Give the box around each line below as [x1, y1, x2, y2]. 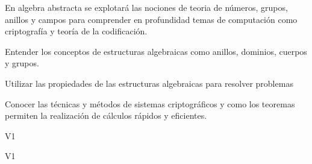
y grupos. [5, 57, 39, 69]
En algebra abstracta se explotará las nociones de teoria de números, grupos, [5, 1, 288, 13]
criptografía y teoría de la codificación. [5, 25, 148, 37]
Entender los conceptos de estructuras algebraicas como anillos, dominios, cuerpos [5, 45, 307, 57]
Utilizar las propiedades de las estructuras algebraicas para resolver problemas [5, 77, 293, 89]
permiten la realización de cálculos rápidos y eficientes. [5, 109, 207, 122]
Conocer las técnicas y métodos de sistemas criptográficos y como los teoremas [5, 97, 295, 110]
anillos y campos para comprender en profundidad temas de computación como [5, 13, 298, 25]
